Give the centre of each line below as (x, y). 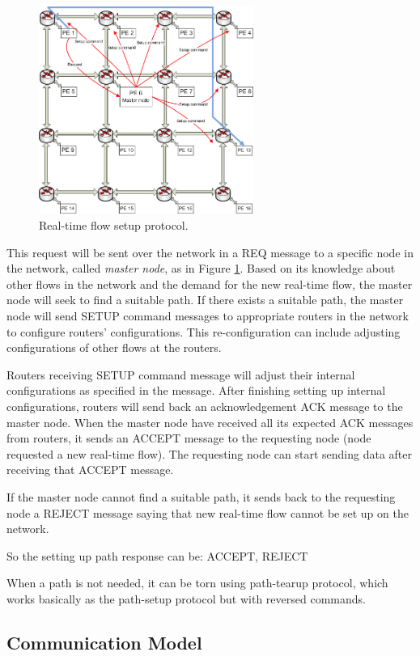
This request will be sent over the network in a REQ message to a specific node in (210, 252)
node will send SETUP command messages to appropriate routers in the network (208, 316)
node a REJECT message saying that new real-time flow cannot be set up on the (208, 512)
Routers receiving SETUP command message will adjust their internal (181, 374)
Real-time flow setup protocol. (114, 225)
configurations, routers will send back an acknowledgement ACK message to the (205, 406)
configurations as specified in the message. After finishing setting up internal (196, 390)
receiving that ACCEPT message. (90, 470)
